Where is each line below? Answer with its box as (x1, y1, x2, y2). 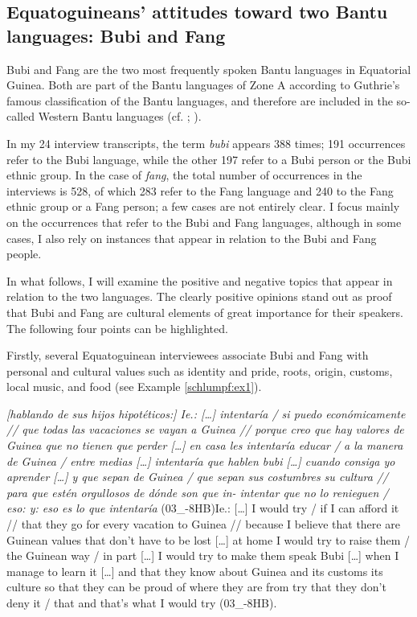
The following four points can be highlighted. (6, 319, 228, 336)
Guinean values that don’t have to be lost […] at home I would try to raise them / (6, 531, 411, 548)
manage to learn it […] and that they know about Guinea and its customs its (6, 562, 383, 579)
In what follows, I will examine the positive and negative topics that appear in (6, 272, 393, 289)
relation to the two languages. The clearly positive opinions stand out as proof (6, 288, 392, 305)
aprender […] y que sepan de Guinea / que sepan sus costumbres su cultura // (6, 468, 389, 485)
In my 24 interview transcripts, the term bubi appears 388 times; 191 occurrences (6, 134, 406, 151)
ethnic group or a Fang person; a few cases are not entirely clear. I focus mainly (6, 198, 400, 215)
